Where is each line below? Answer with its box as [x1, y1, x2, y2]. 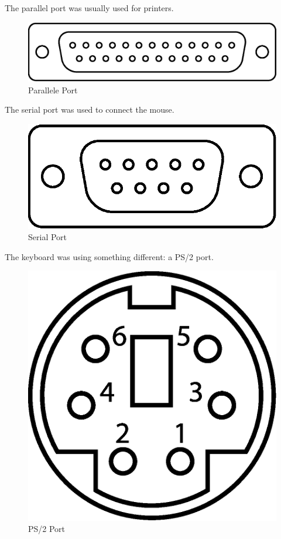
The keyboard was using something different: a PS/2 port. [5, 250, 214, 262]
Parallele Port [28, 83, 78, 96]
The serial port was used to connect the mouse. [5, 103, 174, 116]
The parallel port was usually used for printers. [5, 2, 174, 14]
